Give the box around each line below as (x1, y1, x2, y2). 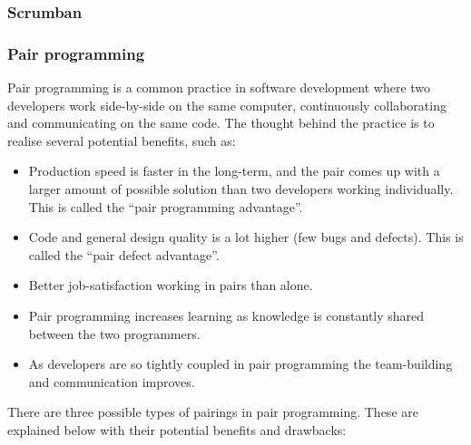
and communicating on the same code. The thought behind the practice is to (7, 113, 435, 132)
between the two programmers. (28, 324, 201, 343)
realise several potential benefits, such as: (7, 131, 236, 150)
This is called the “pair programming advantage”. (28, 197, 303, 216)
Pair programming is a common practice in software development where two (7, 78, 431, 97)
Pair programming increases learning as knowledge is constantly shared (28, 306, 425, 324)
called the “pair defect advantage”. (28, 245, 220, 264)
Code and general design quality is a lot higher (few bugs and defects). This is (28, 227, 464, 247)
